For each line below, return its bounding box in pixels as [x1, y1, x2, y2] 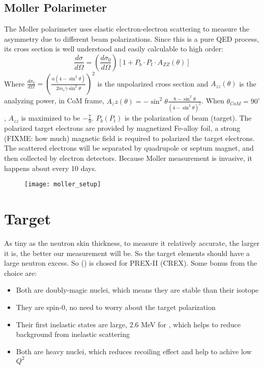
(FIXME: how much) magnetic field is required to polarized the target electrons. [4, 132, 255, 143]
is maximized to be [21, 112, 80, 123]
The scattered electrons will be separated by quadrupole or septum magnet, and [4, 143, 254, 153]
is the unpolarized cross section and [97, 78, 209, 89]
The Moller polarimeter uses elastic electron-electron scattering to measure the [4, 23, 250, 34]
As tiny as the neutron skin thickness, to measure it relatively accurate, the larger [4, 238, 259, 248]
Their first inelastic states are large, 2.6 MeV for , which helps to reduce [16, 319, 241, 329]
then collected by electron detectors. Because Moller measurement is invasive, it [4, 153, 252, 163]
